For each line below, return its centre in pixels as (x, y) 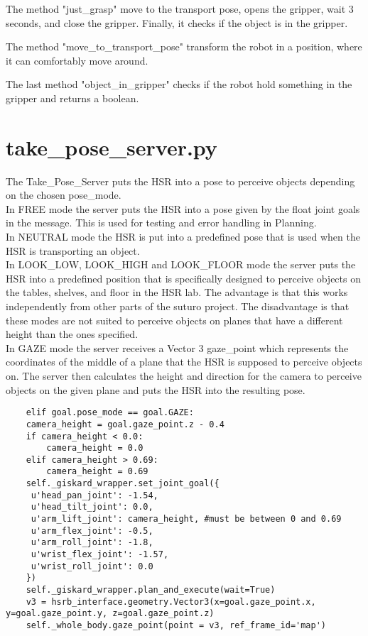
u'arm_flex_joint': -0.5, (92, 531)
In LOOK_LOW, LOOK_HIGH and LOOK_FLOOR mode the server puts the (181, 264)
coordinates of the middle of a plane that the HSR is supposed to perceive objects (184, 362)
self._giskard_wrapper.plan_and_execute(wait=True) (151, 590)
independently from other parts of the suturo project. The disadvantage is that (178, 306)
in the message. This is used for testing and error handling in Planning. (161, 223)
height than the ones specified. (72, 334)
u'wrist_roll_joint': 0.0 (92, 566)
